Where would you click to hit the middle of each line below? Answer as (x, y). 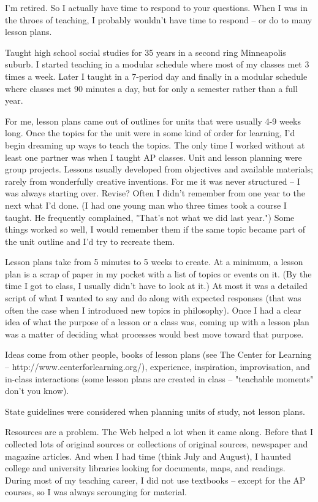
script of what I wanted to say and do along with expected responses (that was (153, 298)
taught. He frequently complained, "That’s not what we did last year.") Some (150, 217)
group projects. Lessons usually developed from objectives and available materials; (159, 169)
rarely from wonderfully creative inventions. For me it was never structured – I (153, 181)
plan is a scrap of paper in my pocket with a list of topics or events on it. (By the (158, 273)
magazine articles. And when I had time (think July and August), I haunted (148, 456)
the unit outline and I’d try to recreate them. (90, 241)
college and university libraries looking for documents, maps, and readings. (145, 468)
